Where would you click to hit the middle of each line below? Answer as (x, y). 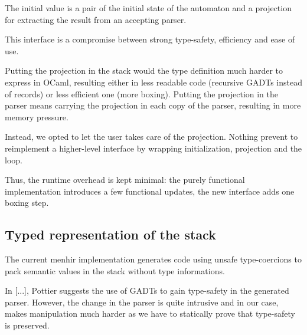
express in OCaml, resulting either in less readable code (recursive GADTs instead (153, 82)
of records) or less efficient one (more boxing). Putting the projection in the (142, 93)
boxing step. (27, 203)
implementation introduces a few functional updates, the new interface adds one (150, 191)
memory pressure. (37, 116)
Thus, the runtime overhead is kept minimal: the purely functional (125, 180)
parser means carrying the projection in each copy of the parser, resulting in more (153, 105)
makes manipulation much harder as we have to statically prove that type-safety (150, 313)
